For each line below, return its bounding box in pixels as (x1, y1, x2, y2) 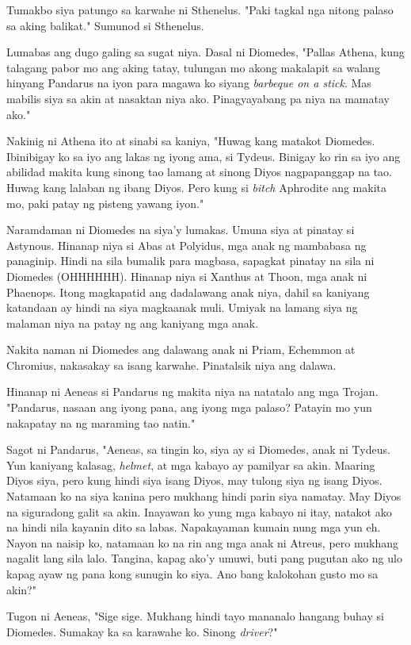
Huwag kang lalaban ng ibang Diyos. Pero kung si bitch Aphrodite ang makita (6, 179, 386, 195)
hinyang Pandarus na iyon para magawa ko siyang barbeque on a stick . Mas (6, 75, 371, 91)
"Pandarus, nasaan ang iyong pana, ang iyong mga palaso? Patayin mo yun (6, 399, 372, 416)
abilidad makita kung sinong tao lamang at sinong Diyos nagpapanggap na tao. (6, 163, 392, 180)
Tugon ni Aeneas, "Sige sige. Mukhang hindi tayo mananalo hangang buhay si (6, 608, 384, 624)
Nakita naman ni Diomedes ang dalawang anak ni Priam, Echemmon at (6, 341, 356, 358)
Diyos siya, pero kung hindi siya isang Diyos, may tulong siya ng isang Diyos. (6, 472, 382, 489)
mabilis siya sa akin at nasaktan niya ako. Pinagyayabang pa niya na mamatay (6, 90, 390, 106)
